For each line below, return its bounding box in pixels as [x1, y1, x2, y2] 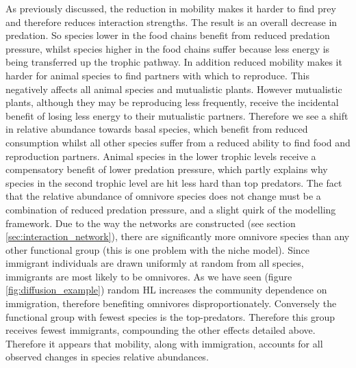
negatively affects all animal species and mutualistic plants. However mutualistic [5, 81, 342, 96]
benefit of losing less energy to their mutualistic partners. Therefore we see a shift [5, 108, 348, 122]
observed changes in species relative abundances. [5, 350, 209, 364]
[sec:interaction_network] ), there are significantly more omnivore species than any [5, 229, 350, 244]
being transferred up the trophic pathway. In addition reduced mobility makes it [5, 55, 342, 69]
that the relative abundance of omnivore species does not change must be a [5, 189, 321, 203]
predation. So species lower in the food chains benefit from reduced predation [5, 28, 330, 42]
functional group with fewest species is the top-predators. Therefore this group [5, 309, 335, 324]
